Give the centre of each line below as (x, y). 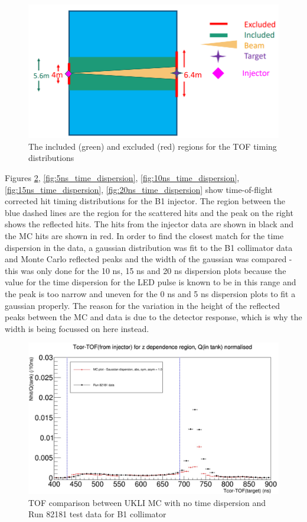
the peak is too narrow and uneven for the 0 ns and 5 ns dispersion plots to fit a (150, 294)
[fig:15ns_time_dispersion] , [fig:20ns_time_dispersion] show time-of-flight (139, 189)
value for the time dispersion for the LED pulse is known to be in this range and (151, 282)
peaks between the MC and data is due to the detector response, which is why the (153, 317)
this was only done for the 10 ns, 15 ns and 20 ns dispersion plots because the (146, 270)
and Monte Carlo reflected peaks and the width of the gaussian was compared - (148, 259)
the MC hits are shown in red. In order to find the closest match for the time (144, 236)
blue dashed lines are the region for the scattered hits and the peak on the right (149, 212)
